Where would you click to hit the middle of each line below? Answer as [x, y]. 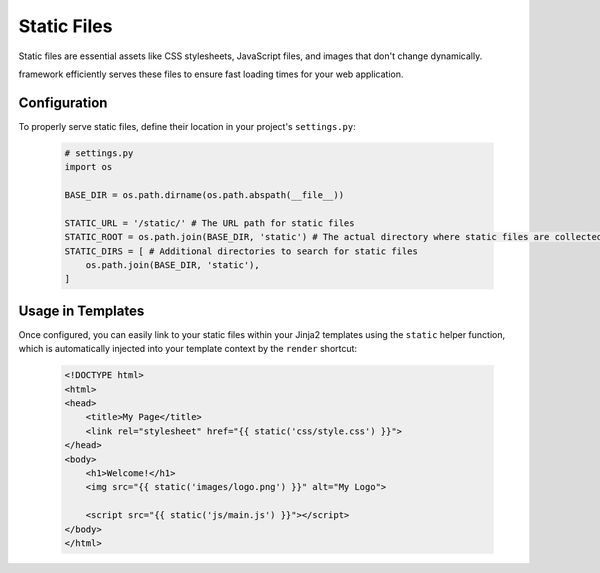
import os [88, 167]
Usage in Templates [81, 310]
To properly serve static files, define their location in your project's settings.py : [187, 126]
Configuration [63, 102]
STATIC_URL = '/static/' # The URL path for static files [209, 223]
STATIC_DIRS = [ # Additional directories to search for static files [241, 251]
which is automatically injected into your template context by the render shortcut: [188, 349]
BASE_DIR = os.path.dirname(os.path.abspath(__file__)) [204, 195]
